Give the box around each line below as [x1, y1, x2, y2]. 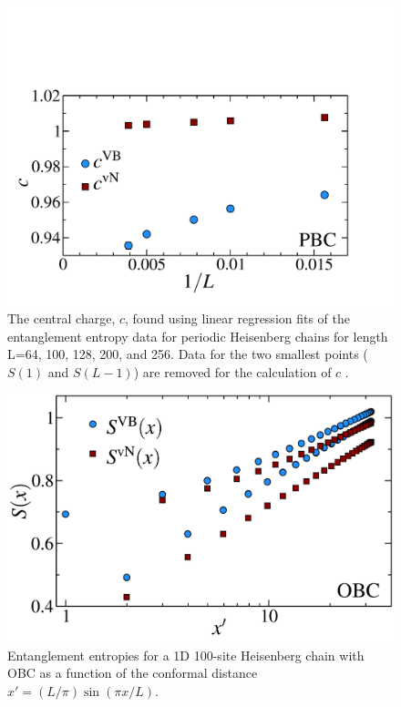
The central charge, [7, 309, 116, 328]
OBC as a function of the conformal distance [7, 663, 258, 682]
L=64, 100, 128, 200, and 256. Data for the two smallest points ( [7, 344, 368, 364]
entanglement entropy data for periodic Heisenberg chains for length [7, 326, 388, 345]
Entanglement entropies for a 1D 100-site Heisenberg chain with [7, 645, 365, 664]
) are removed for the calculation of [133, 362, 332, 381]
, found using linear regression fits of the [125, 309, 351, 328]
